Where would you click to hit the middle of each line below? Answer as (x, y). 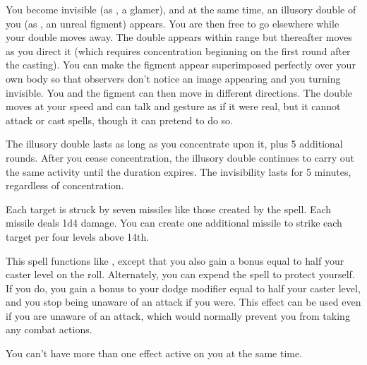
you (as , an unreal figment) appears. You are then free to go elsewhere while (173, 23)
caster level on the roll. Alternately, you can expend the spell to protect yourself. (180, 274)
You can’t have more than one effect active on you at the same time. (154, 353)
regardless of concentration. (65, 185)
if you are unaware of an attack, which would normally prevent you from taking (178, 315)
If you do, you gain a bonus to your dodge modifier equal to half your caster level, (183, 288)
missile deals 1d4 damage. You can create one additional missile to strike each (174, 223)
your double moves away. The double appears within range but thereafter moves (179, 37)
